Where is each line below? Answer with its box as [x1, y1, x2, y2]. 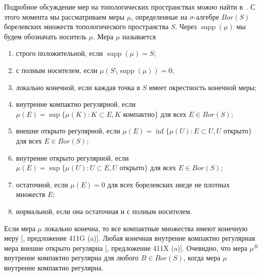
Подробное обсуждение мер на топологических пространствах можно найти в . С [4, 2, 255, 12]
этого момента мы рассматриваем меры [4, 11, 125, 22]
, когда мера [183, 252, 221, 263]
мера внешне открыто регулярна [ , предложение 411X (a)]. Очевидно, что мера [4, 242, 247, 253]
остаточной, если [16, 179, 68, 189]
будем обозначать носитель [4, 31, 87, 41]
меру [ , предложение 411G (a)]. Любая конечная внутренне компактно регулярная [4, 233, 255, 243]
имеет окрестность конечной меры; [149, 82, 256, 92]
